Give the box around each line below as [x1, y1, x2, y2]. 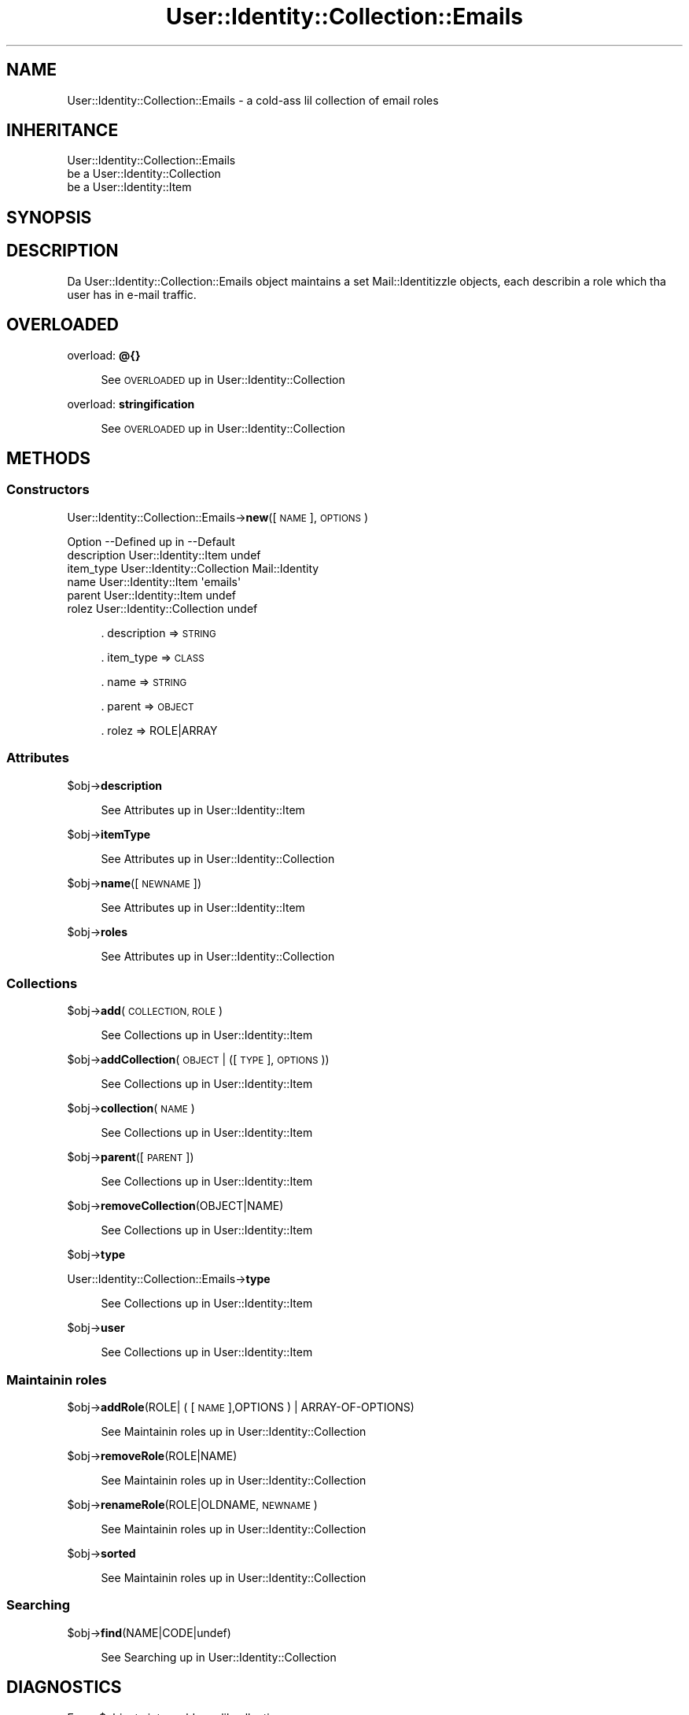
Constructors [6, 481, 90, 498]
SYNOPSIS [6, 207, 92, 227]
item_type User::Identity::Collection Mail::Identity [67, 561, 319, 575]
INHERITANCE [6, 120, 119, 141]
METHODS [6, 448, 91, 468]
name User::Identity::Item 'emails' [67, 574, 241, 588]
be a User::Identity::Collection [67, 167, 221, 181]
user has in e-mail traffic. [67, 287, 197, 301]
